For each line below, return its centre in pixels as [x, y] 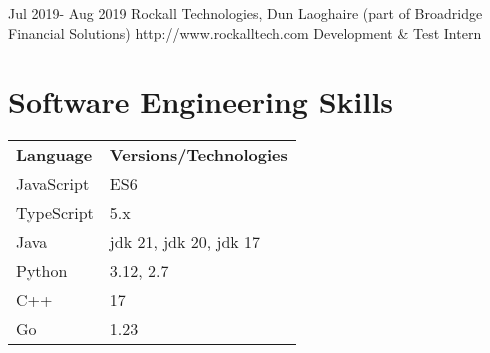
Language [54, 155]
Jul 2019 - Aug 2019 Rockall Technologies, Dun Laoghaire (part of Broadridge [245, 13]
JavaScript [53, 184]
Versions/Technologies [198, 155]
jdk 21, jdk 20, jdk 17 [185, 242]
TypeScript [55, 213]
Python [42, 271]
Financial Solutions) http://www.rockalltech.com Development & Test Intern [245, 32]
